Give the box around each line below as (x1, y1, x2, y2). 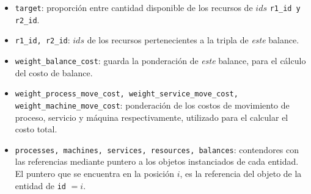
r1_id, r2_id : (15, 34, 70, 46)
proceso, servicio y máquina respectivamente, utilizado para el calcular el (15, 110, 288, 123)
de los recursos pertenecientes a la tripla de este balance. (87, 34, 299, 46)
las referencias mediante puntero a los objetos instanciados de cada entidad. (15, 155, 299, 168)
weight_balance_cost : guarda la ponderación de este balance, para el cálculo (15, 54, 306, 66)
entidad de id (15, 179, 66, 192)
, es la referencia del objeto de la (180, 167, 302, 179)
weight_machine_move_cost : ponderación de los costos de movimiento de (15, 98, 290, 111)
